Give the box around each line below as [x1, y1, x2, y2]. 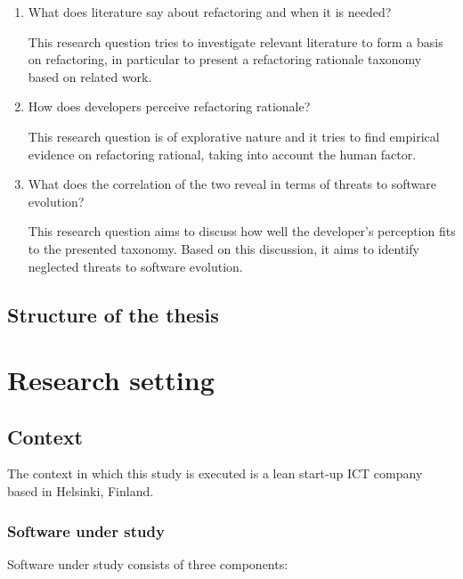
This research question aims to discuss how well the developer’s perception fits [28, 222, 456, 241]
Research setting [7, 362, 215, 398]
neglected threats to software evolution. [28, 257, 243, 275]
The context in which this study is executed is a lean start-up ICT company [7, 464, 423, 483]
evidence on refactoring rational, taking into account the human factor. [28, 144, 417, 163]
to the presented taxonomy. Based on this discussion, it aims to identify [28, 239, 419, 257]
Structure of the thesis [7, 300, 219, 328]
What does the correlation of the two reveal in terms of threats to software [28, 175, 437, 193]
